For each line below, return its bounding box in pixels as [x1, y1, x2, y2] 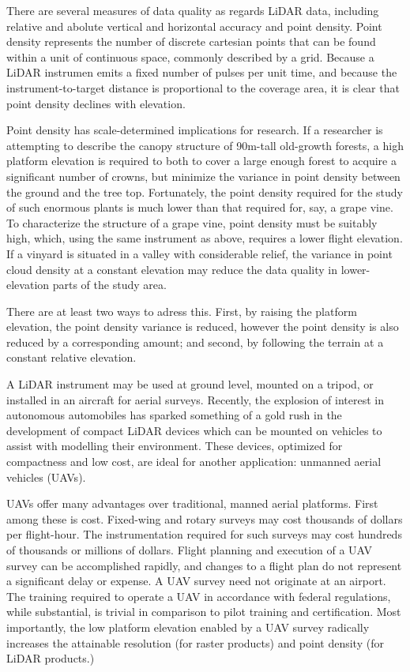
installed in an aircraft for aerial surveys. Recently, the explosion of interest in [6, 391, 385, 407]
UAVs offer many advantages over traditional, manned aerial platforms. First [6, 495, 378, 512]
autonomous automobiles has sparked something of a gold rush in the [6, 407, 342, 423]
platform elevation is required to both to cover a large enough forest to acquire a [6, 152, 397, 169]
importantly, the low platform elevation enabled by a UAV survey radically [6, 618, 370, 635]
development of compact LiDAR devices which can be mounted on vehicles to [6, 422, 382, 438]
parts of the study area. [52, 276, 167, 293]
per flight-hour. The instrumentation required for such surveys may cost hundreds [6, 526, 402, 542]
